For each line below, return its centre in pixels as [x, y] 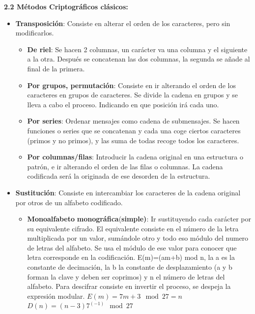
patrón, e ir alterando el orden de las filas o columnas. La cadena [125, 166]
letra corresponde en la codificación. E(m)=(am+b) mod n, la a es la [131, 257]
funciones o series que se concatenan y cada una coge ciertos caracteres [134, 130]
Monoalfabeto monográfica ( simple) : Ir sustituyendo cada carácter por [139, 219]
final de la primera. [56, 68]
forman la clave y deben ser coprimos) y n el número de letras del [126, 276]
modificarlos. [35, 33]
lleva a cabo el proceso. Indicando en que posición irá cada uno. [123, 104]
